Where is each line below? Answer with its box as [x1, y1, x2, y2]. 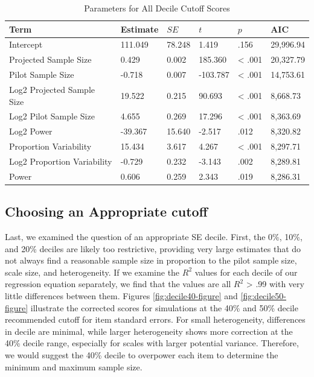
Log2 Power [9, 125, 53, 138]
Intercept [9, 38, 43, 51]
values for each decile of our [194, 265, 298, 278]
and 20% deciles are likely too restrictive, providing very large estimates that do [5, 242, 301, 255]
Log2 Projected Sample [9, 83, 95, 95]
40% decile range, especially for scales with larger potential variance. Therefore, [5, 337, 299, 349]
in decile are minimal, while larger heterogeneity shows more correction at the [5, 325, 293, 337]
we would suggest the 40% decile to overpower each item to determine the [5, 349, 278, 361]
